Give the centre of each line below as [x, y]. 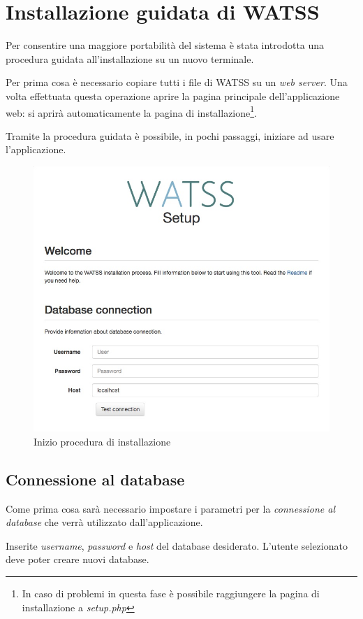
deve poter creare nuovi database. [77, 559]
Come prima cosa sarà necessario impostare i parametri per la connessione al [171, 508]
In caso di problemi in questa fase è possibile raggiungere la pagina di [171, 593]
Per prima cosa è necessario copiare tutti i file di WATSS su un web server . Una [177, 82]
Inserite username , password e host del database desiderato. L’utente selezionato [177, 545]
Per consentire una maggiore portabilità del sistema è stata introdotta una [165, 45]
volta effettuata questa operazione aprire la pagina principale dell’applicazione [173, 95]
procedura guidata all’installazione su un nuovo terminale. [130, 58]
